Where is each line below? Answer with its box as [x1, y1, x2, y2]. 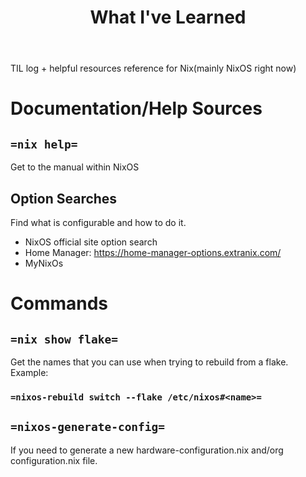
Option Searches [10, 190, 118, 207]
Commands [10, 292, 109, 315]
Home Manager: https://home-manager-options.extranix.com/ [24, 247, 282, 258]
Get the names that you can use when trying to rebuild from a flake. [10, 356, 289, 368]
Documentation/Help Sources [10, 97, 263, 120]
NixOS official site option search [24, 236, 158, 248]
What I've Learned [89, 6, 247, 29]
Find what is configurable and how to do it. [10, 217, 187, 228]
